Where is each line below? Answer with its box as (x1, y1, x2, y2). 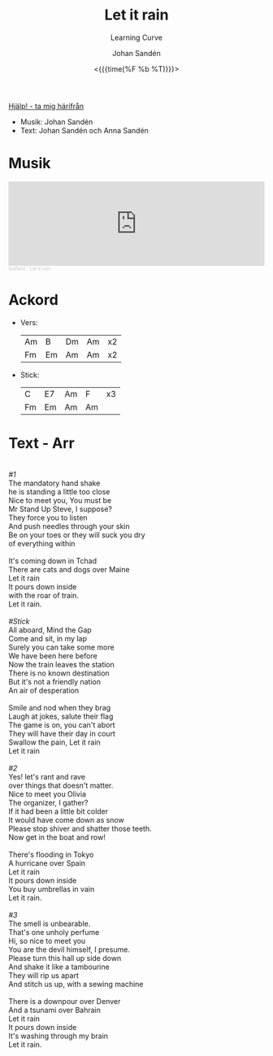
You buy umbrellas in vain (8, 884, 95, 893)
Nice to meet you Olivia (8, 789, 87, 798)
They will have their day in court (8, 728, 116, 738)
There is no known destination (8, 668, 110, 678)
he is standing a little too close (8, 486, 110, 497)
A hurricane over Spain (8, 858, 86, 867)
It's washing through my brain (8, 1031, 108, 1041)
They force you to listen (8, 512, 88, 522)
